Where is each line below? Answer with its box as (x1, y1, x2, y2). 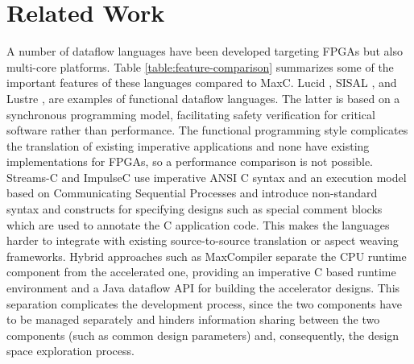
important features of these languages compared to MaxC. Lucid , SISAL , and (6, 74, 397, 91)
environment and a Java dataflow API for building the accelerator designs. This (6, 279, 400, 296)
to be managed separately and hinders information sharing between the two (6, 311, 380, 328)
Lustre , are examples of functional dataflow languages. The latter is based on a (6, 89, 400, 106)
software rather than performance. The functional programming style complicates (6, 122, 408, 139)
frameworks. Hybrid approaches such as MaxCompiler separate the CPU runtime (6, 247, 407, 264)
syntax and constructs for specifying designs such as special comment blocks (6, 201, 383, 217)
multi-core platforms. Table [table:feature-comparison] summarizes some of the (6, 58, 394, 75)
